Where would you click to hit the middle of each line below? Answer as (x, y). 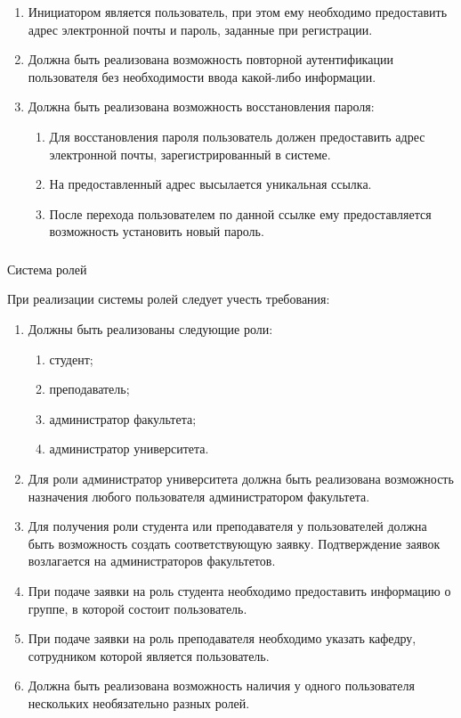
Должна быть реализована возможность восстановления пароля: (201, 106)
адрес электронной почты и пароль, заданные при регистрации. (200, 29)
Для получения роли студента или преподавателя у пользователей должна (227, 526)
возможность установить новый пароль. (157, 231)
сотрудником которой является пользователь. (149, 655)
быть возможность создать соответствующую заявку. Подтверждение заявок (234, 543)
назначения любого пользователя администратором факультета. (199, 496)
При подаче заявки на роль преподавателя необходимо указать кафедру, (222, 638)
